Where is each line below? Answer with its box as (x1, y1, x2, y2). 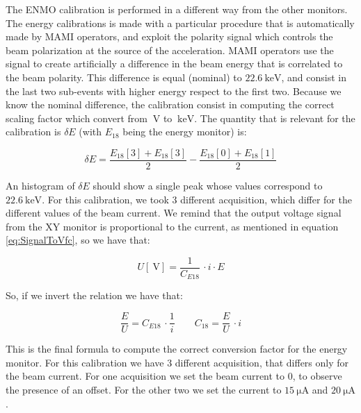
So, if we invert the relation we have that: (6, 288, 183, 303)
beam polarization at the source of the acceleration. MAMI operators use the (6, 42, 334, 57)
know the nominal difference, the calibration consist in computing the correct (6, 97, 335, 112)
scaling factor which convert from (6, 110, 147, 125)
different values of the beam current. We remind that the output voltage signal (6, 205, 342, 220)
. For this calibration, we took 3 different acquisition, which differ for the (42, 192, 352, 206)
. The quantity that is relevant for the (194, 110, 355, 125)
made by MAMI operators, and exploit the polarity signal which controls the (6, 29, 333, 44)
